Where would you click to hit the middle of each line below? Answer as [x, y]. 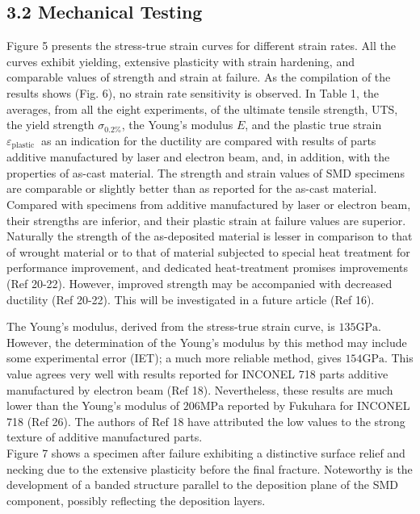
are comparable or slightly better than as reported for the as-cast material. [192, 188]
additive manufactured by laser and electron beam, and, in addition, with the [198, 157]
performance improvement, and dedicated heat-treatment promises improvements [208, 267]
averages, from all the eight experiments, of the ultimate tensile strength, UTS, [202, 109]
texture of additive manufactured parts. [105, 437]
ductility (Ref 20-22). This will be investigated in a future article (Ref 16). [191, 299]
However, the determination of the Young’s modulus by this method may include [207, 342]
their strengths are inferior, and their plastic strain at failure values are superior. [206, 220]
